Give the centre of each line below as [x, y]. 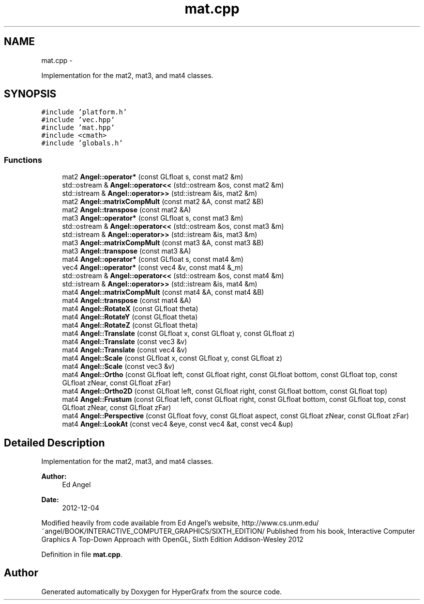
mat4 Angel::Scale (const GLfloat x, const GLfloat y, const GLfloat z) [172, 358]
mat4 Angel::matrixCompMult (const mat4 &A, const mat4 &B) [163, 292]
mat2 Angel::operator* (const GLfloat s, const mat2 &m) [153, 177]
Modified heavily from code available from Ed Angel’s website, [141, 523]
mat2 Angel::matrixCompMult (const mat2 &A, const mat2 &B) [163, 202]
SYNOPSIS [30, 94]
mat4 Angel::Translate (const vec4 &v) [125, 350]
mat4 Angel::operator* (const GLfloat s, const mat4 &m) [153, 259]
